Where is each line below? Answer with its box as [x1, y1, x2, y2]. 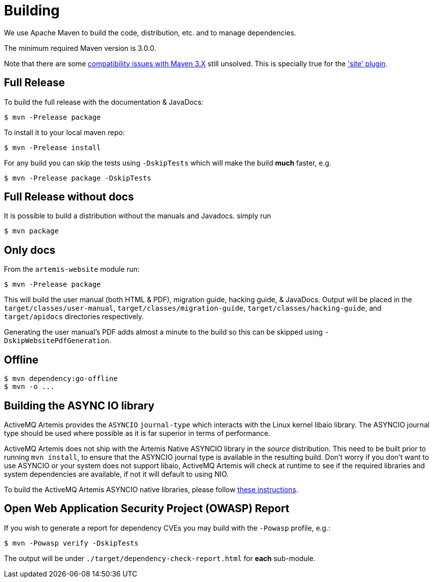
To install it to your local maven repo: [4, 128, 125, 137]
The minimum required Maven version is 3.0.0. [4, 43, 156, 52]
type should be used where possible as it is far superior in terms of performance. [4, 428, 270, 437]
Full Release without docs [4, 191, 134, 203]
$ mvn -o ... [4, 383, 55, 391]
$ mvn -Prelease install [4, 143, 101, 152]
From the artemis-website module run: [4, 265, 140, 274]
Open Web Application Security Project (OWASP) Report [4, 502, 289, 515]
